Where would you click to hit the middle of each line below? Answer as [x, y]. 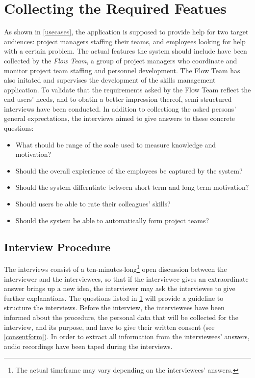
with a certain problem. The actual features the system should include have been [126, 51]
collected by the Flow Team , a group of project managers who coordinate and [121, 60]
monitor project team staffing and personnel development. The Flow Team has [122, 70]
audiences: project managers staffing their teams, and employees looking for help [125, 41]
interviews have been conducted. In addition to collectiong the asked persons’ [120, 108]
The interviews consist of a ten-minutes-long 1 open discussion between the [115, 268]
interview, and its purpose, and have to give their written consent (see [109, 327]
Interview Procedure [57, 247]
